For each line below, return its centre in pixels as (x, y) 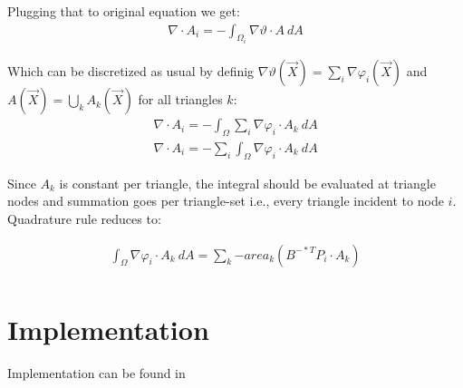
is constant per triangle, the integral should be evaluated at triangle (247, 183)
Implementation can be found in (96, 372)
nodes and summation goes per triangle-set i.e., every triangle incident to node (226, 201)
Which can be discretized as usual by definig (131, 71)
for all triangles (180, 99)
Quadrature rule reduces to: (84, 218)
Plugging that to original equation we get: (124, 11)
